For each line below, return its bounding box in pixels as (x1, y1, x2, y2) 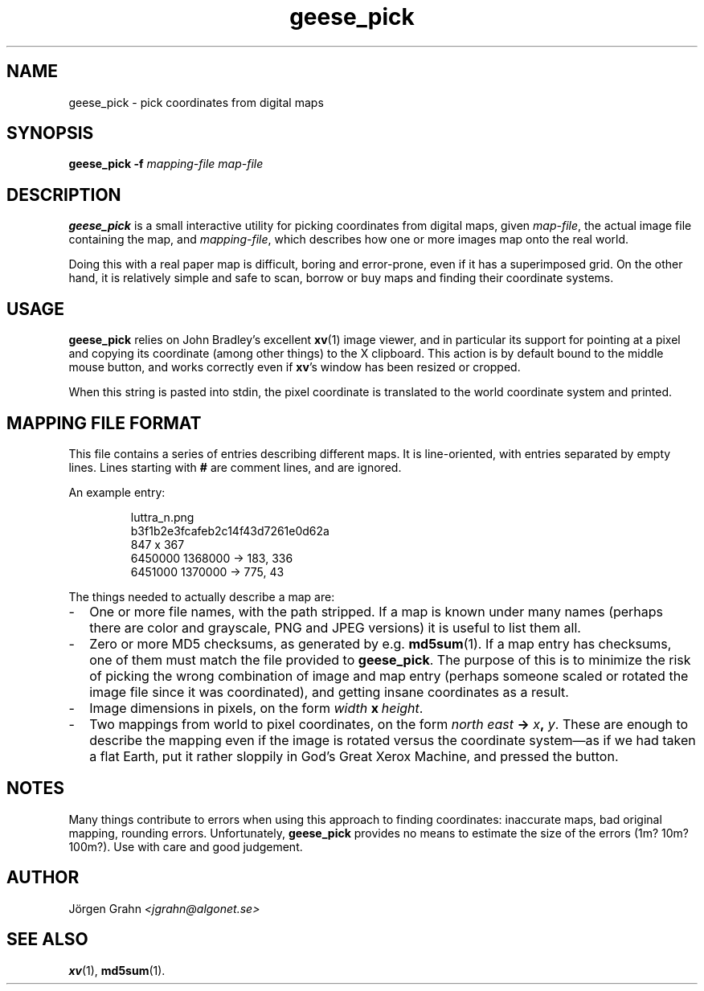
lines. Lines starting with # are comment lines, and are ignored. (68, 460, 402, 474)
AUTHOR (6, 867, 80, 888)
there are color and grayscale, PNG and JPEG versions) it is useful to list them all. (89, 619, 581, 636)
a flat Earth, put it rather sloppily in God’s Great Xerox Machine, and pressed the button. (89, 747, 619, 764)
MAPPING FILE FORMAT (6, 412, 202, 433)
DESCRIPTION (6, 184, 121, 205)
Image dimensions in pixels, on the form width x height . (89, 699, 424, 716)
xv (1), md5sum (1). (68, 963, 166, 977)
